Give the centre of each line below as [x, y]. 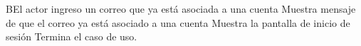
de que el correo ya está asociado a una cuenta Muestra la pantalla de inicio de [178, 22]
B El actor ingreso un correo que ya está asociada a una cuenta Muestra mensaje [181, 8]
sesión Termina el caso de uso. [72, 36]
